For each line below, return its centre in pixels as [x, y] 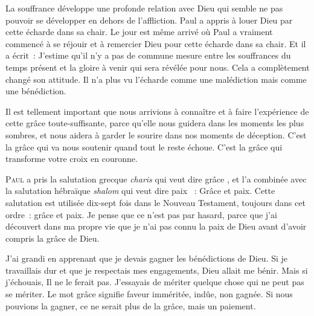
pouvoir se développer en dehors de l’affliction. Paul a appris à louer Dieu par [149, 20]
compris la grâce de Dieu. [53, 238]
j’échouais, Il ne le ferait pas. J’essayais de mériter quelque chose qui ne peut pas [155, 282]
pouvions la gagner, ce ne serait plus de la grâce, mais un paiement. [131, 305]
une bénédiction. [36, 91]
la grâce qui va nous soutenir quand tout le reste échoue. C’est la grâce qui [144, 147]
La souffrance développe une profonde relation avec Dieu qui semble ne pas [144, 8]
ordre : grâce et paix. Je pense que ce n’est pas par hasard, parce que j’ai [141, 214]
